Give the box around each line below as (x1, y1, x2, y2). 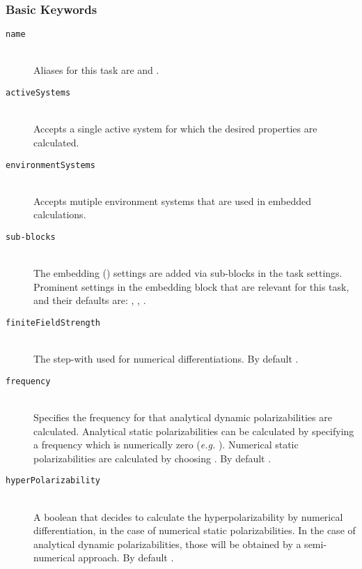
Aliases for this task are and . (33, 63, 159, 77)
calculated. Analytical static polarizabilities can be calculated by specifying (33, 423, 354, 438)
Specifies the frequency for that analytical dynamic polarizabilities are (33, 410, 332, 425)
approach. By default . (78, 550, 174, 565)
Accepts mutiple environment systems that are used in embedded (33, 193, 312, 208)
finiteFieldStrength (6, 317, 101, 328)
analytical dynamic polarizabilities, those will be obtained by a (33, 536, 301, 551)
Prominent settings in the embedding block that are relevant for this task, (33, 279, 349, 294)
